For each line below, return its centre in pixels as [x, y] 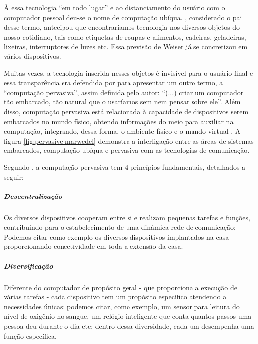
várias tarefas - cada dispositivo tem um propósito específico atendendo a [115, 297]
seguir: [14, 176]
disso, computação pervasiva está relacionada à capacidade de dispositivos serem [126, 111]
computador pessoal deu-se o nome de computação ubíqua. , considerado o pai [123, 17]
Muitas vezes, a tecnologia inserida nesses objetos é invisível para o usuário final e [129, 73]
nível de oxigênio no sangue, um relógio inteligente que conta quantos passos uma [128, 316]
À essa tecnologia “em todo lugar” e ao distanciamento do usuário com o [115, 7]
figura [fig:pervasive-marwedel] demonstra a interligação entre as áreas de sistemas [129, 140]
